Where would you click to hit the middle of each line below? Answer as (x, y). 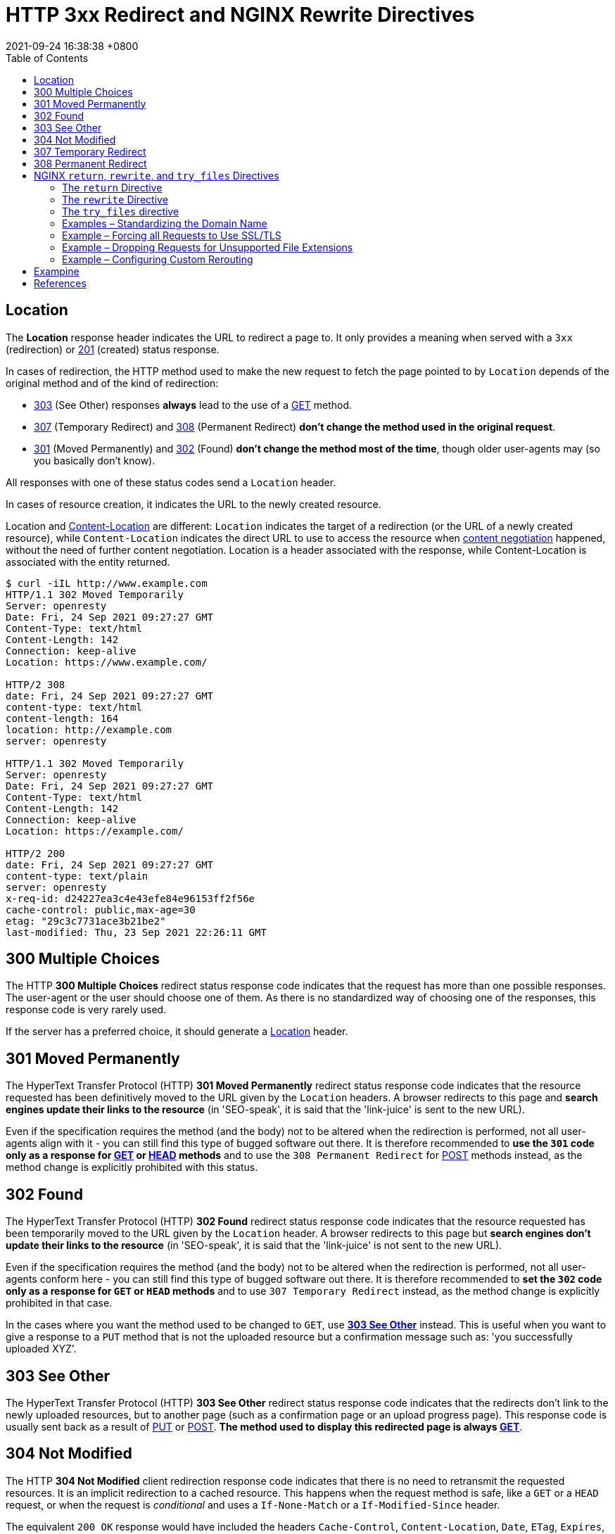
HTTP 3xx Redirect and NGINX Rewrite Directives (240, 15)
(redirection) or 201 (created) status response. (113, 349)
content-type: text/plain (77, 876)
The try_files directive (121, 211)
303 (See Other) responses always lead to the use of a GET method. (193, 405)
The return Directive (112, 187)
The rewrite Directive (115, 199)
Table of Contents (47, 58)
